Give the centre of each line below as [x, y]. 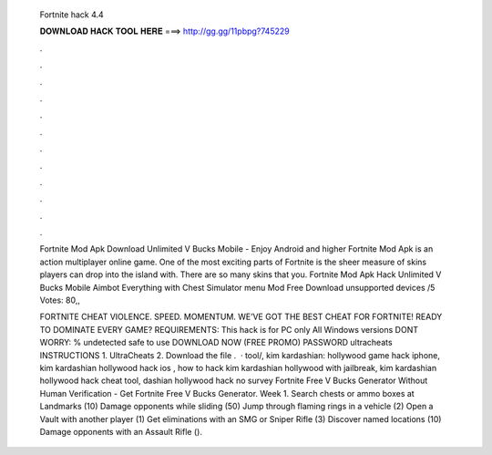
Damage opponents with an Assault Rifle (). [121, 431]
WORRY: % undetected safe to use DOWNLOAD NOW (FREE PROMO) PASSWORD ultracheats [216, 343]
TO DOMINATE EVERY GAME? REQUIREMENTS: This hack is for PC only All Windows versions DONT [229, 329]
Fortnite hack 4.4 [72, 15]
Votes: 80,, [60, 300]
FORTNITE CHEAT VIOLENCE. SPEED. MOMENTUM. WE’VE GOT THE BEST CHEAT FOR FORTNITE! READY [241, 317]
